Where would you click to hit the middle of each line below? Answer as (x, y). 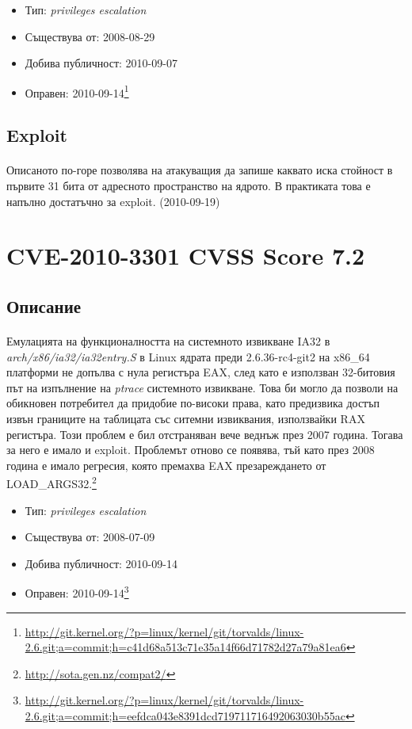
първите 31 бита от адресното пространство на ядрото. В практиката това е (189, 185)
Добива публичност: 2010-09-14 (101, 563)
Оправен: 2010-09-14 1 (77, 91)
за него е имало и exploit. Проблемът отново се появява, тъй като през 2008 (191, 450)
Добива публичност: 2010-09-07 (101, 63)
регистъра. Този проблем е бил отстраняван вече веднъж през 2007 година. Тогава (205, 434)
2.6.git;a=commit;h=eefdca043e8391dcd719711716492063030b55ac (185, 715)
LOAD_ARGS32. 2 (51, 482)
